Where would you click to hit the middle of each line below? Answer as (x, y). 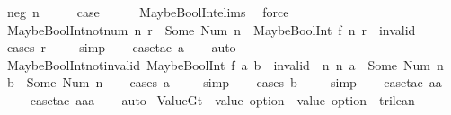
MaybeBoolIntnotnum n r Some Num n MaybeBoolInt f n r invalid (211, 29)
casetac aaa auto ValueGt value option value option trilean (222, 99)
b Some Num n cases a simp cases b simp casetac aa (224, 82)
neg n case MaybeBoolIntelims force (148, 12)
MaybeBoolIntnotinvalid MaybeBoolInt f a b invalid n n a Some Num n (225, 64)
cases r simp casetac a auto (121, 47)
